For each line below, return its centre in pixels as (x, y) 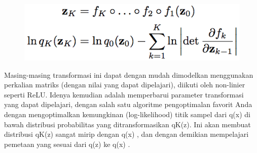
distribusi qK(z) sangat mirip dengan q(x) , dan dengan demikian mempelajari (126, 134)
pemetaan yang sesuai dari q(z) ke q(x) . (67, 144)
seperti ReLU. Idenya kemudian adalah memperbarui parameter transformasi (124, 94)
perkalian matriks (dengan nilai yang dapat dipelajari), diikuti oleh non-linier (125, 85)
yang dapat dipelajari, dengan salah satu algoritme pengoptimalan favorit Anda (128, 104)
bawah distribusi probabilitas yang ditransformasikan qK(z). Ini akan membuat (127, 124)
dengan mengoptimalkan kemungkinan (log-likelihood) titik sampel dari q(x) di (127, 114)
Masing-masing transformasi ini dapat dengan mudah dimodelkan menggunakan (129, 74)
